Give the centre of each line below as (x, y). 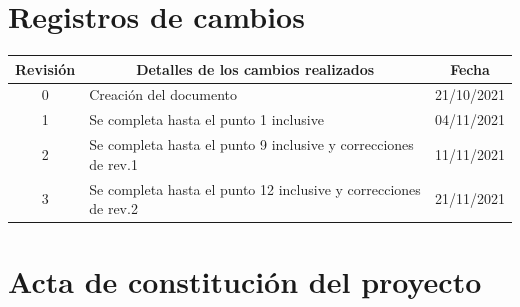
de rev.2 (113, 208)
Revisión (45, 68)
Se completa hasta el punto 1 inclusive (206, 119)
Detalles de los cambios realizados (255, 68)
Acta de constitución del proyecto (245, 281)
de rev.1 (113, 163)
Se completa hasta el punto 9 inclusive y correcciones (251, 144)
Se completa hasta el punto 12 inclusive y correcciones (255, 188)
